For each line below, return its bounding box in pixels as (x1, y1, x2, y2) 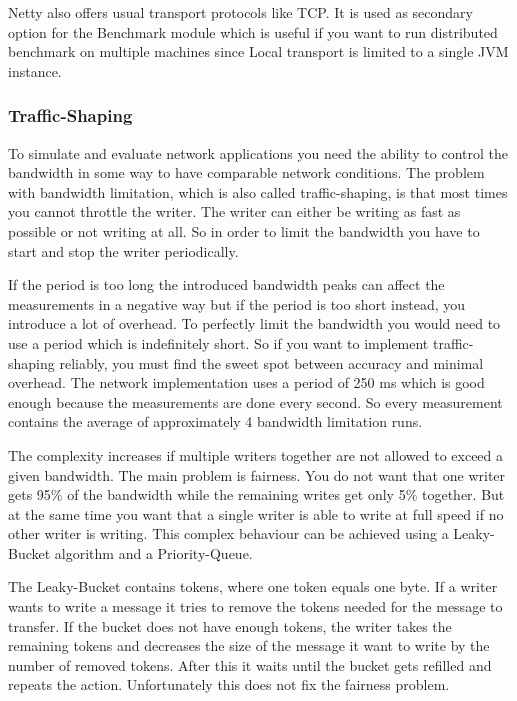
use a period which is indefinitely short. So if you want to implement (8, 332, 429, 353)
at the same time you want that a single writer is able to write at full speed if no (8, 503, 504, 524)
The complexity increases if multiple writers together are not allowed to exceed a (8, 444, 504, 465)
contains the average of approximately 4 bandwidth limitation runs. (8, 411, 423, 432)
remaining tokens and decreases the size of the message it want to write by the (8, 635, 490, 656)
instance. (8, 60, 62, 81)
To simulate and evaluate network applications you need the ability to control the (8, 142, 508, 163)
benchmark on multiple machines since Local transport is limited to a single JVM (8, 41, 509, 62)
